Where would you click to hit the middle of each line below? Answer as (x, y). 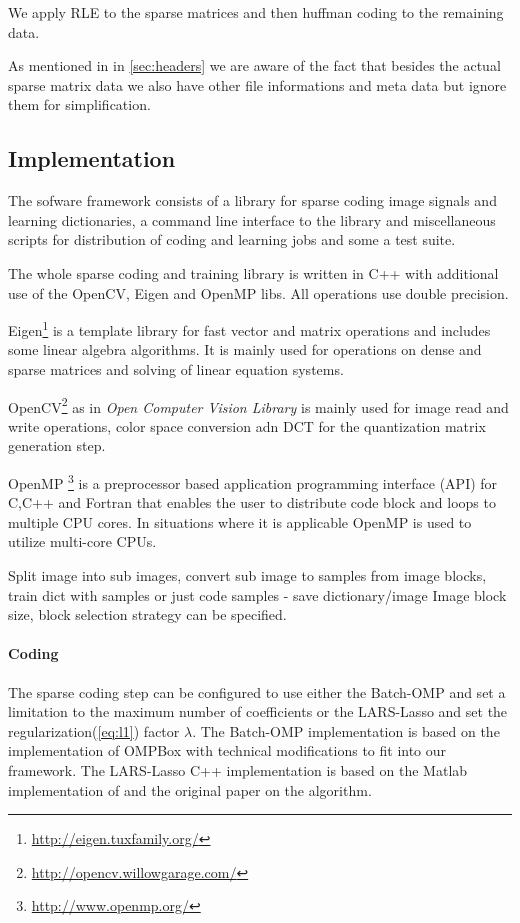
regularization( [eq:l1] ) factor (94, 730)
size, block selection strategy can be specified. (147, 614)
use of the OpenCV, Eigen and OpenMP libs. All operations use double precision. (258, 292)
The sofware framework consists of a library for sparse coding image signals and (252, 200)
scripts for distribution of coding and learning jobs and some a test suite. (232, 239)
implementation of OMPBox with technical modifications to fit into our (227, 750)
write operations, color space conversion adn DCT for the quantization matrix (247, 425)
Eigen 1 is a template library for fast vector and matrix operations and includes (249, 328)
